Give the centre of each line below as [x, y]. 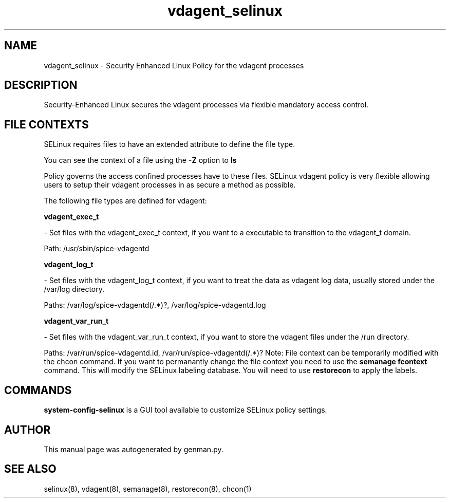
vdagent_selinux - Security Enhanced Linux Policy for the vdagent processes [174, 65]
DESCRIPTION [41, 85]
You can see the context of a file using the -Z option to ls [140, 160]
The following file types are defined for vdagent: [125, 201]
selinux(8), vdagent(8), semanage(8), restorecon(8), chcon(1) [148, 489]
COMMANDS [38, 390]
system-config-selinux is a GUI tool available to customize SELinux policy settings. [185, 410]
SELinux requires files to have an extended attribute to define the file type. [170, 144]
